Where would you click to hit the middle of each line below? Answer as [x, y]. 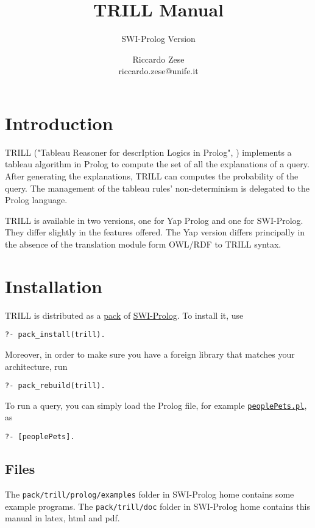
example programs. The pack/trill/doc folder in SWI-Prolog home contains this [157, 506]
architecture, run [36, 366]
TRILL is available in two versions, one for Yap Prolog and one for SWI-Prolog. [154, 220]
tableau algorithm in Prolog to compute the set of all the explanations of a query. [157, 164]
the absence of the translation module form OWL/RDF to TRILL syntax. [143, 244]
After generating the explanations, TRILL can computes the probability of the [152, 176]
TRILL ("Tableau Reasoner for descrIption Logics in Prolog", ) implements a [148, 152]
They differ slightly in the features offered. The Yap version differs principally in [155, 232]
